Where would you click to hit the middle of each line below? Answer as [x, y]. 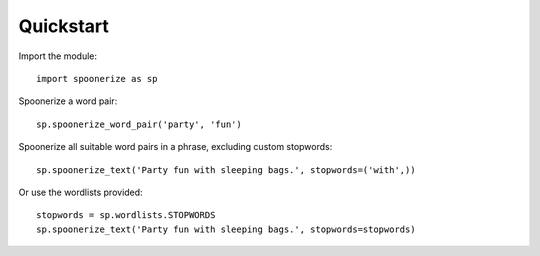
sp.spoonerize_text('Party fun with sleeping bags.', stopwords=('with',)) [226, 169]
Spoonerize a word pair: [68, 101]
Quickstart [64, 26]
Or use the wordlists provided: [81, 192]
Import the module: [58, 56]
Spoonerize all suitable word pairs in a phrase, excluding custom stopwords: [175, 147]
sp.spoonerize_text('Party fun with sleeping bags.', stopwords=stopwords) [226, 229]
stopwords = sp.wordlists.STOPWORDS [126, 215]
